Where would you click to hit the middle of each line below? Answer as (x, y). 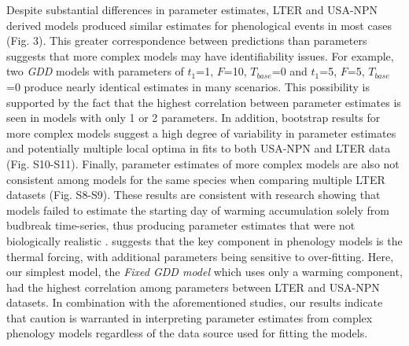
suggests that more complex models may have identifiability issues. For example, (200, 55)
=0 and (289, 71)
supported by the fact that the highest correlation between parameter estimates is (204, 102)
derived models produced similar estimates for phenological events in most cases (199, 25)
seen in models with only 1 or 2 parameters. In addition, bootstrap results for (193, 118)
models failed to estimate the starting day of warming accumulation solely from (198, 210)
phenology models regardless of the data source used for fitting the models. (187, 333)
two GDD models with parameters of (95, 71)
